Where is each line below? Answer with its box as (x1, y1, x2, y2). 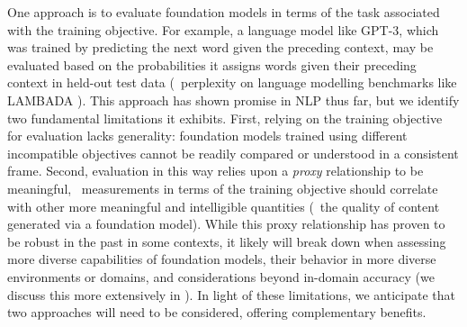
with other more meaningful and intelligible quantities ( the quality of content (7, 196, 440, 215)
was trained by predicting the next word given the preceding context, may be (7, 38, 434, 57)
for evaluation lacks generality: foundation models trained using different (7, 126, 408, 145)
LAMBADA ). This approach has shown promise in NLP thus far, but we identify (7, 90, 460, 109)
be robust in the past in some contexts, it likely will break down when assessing (7, 232, 446, 250)
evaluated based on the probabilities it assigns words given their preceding (7, 55, 417, 74)
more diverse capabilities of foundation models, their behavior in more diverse (7, 250, 436, 268)
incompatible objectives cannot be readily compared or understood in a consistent (7, 143, 459, 162)
